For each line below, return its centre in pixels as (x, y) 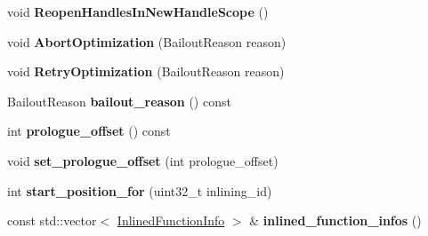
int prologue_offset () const (89, 131)
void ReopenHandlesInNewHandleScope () (138, 12)
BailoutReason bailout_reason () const (119, 101)
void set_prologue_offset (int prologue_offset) (143, 160)
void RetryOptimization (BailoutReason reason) (146, 71)
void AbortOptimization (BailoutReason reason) (147, 41)
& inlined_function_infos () (335, 220)
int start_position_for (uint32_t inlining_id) (140, 190)
